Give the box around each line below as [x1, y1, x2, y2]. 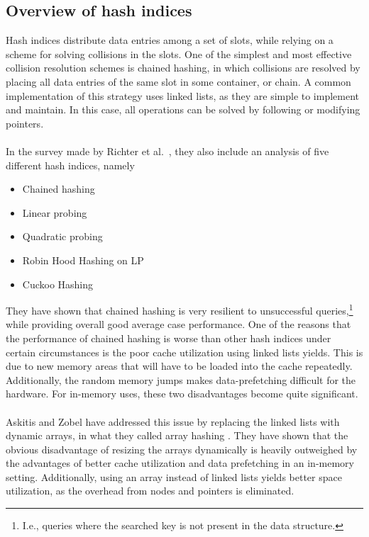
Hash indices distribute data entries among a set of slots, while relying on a [6, 33, 334, 47]
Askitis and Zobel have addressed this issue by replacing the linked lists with [6, 414, 340, 429]
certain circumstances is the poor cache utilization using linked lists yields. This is [6, 344, 363, 359]
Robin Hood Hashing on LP [22, 252, 144, 267]
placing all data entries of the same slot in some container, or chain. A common [6, 74, 351, 89]
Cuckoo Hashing [22, 276, 94, 291]
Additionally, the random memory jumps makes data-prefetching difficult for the [6, 372, 356, 387]
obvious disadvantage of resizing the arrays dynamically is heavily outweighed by [6, 441, 358, 456]
